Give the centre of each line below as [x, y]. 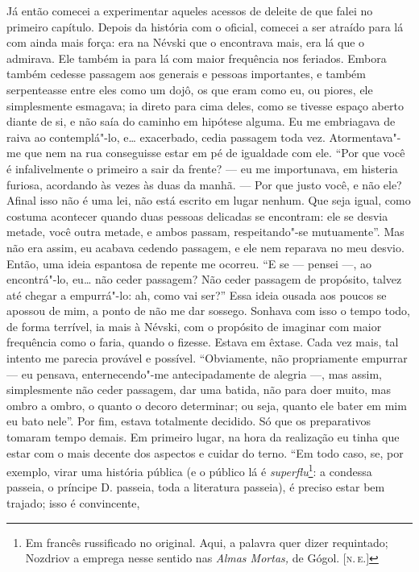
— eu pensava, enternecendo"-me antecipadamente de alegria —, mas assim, [194, 373]
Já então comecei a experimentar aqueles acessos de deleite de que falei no [190, 10]
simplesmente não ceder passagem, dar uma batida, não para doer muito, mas [199, 390]
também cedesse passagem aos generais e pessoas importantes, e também [186, 74]
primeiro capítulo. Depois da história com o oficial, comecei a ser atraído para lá [205, 26]
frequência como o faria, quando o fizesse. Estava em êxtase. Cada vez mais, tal [203, 342]
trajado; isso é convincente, [73, 503]
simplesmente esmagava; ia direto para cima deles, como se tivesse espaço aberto [205, 105]
